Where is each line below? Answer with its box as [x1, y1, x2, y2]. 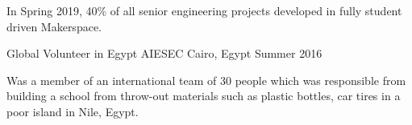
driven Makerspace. [6, 18, 102, 34]
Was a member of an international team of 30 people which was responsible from [6, 71, 406, 88]
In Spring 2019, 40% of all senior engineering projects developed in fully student [6, 2, 402, 18]
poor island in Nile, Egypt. [6, 103, 139, 119]
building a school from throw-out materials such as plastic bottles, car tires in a [6, 87, 401, 104]
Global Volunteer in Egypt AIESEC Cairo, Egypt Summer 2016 [6, 45, 323, 62]
